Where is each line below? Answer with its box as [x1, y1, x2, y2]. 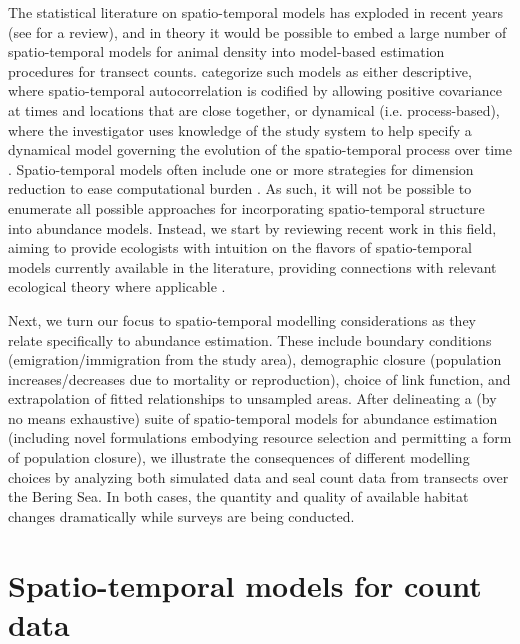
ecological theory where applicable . [8, 276, 226, 297]
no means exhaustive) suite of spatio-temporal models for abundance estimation [8, 407, 498, 428]
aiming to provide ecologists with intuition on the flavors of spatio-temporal [8, 237, 473, 258]
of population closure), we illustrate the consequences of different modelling [8, 447, 470, 468]
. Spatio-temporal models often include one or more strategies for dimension [8, 158, 474, 179]
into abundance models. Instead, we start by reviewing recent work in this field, [8, 217, 497, 238]
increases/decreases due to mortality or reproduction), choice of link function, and [8, 368, 511, 389]
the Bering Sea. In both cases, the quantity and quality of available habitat [8, 486, 469, 507]
